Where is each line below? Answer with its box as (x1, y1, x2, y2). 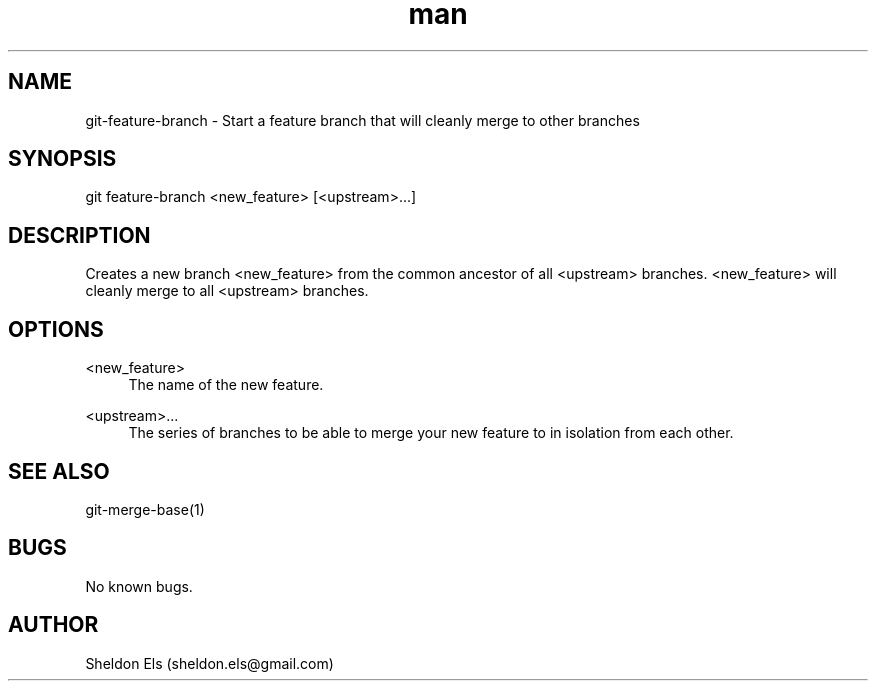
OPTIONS (8, 316, 104, 342)
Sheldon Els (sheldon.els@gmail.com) (85, 654, 334, 672)
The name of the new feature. (128, 376, 324, 394)
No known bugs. (85, 577, 193, 595)
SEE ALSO (8, 458, 110, 484)
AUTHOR (8, 612, 99, 638)
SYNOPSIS (8, 146, 117, 172)
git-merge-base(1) (85, 500, 205, 518)
